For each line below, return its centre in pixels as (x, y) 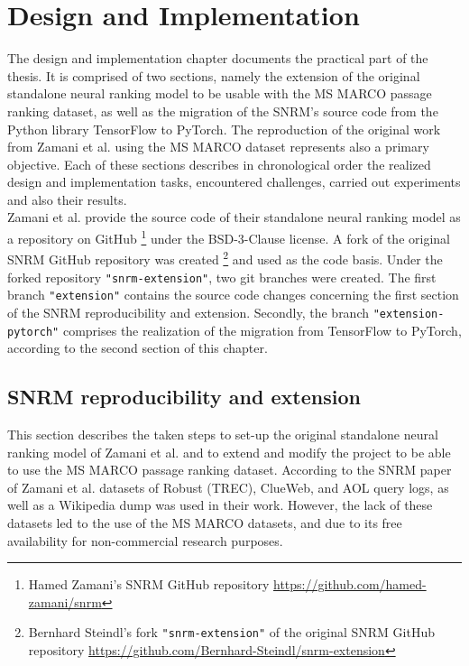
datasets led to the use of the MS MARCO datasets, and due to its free (205, 522)
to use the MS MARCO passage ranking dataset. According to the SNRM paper (230, 470)
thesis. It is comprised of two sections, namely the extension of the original (214, 75)
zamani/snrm (65, 601)
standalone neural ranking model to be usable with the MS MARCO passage (220, 93)
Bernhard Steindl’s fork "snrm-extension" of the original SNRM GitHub (231, 632)
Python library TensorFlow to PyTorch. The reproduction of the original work (224, 129)
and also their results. (67, 199)
